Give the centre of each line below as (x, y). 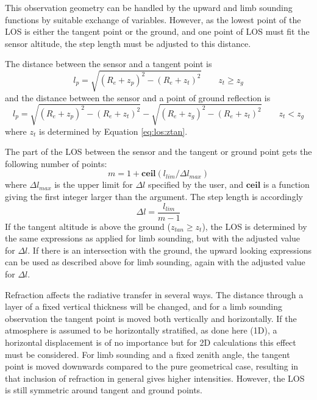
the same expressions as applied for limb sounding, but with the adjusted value (153, 238)
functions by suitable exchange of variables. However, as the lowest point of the (153, 19)
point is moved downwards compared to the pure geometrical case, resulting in (152, 366)
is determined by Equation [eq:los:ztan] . (113, 131)
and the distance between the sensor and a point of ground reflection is (138, 97)
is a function (286, 184)
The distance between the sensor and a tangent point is (109, 64)
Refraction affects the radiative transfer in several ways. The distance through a (154, 294)
